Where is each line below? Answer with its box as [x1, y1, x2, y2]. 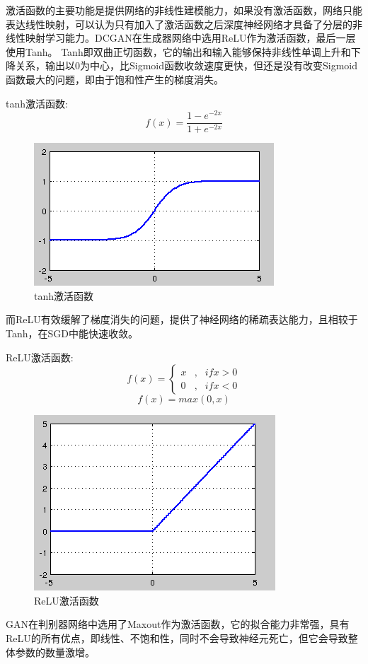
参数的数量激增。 [15, 644, 95, 659]
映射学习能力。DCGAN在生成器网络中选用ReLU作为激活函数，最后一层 [25, 30, 356, 45]
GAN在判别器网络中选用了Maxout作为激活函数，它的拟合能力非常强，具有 [6, 617, 350, 631]
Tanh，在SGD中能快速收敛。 [6, 326, 138, 341]
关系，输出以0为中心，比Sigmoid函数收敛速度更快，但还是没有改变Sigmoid [15, 58, 358, 73]
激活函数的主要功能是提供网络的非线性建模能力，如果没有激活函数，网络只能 [6, 3, 362, 17]
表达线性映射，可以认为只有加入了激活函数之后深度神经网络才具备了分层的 [6, 16, 352, 31]
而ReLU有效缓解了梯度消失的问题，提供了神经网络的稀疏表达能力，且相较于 [6, 312, 358, 327]
